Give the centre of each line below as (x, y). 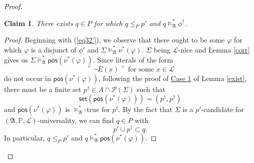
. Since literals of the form (133, 59)
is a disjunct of (54, 49)
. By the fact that (146, 109)
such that (151, 89)
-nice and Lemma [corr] (214, 49)
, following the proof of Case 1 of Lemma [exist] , (173, 78)
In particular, (25, 137)
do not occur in (28, 78)
